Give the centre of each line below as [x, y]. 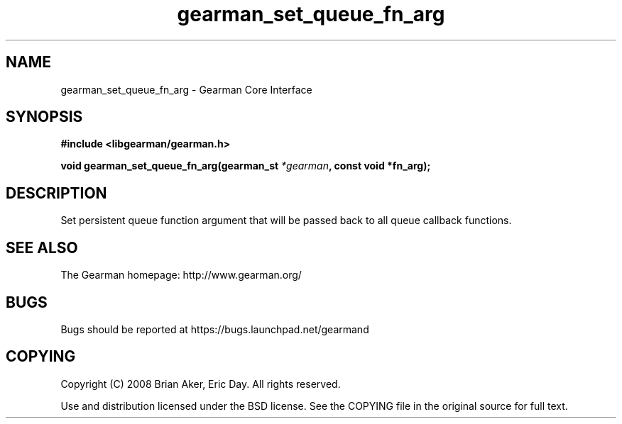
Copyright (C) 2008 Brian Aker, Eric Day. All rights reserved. [201, 384]
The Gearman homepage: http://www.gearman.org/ [181, 275]
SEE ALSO [42, 247]
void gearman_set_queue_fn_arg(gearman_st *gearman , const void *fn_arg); [246, 166]
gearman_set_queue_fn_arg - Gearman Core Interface [186, 89]
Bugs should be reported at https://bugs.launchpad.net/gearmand [215, 329]
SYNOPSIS [44, 117]
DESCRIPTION [56, 193]
